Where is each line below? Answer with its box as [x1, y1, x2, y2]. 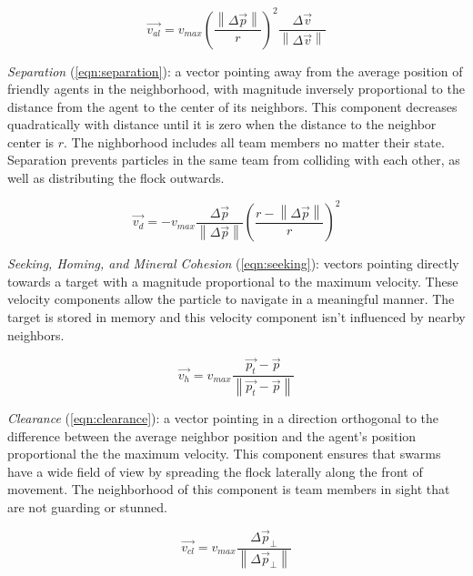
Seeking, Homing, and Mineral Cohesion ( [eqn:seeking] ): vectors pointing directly [7, 254, 459, 273]
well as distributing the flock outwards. [7, 168, 225, 187]
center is [7, 132, 55, 151]
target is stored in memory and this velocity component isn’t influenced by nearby [7, 307, 466, 326]
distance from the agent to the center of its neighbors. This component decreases [7, 96, 458, 116]
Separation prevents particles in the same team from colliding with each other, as [7, 150, 460, 169]
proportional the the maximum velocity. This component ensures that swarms [7, 444, 441, 463]
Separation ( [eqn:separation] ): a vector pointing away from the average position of [7, 61, 463, 80]
